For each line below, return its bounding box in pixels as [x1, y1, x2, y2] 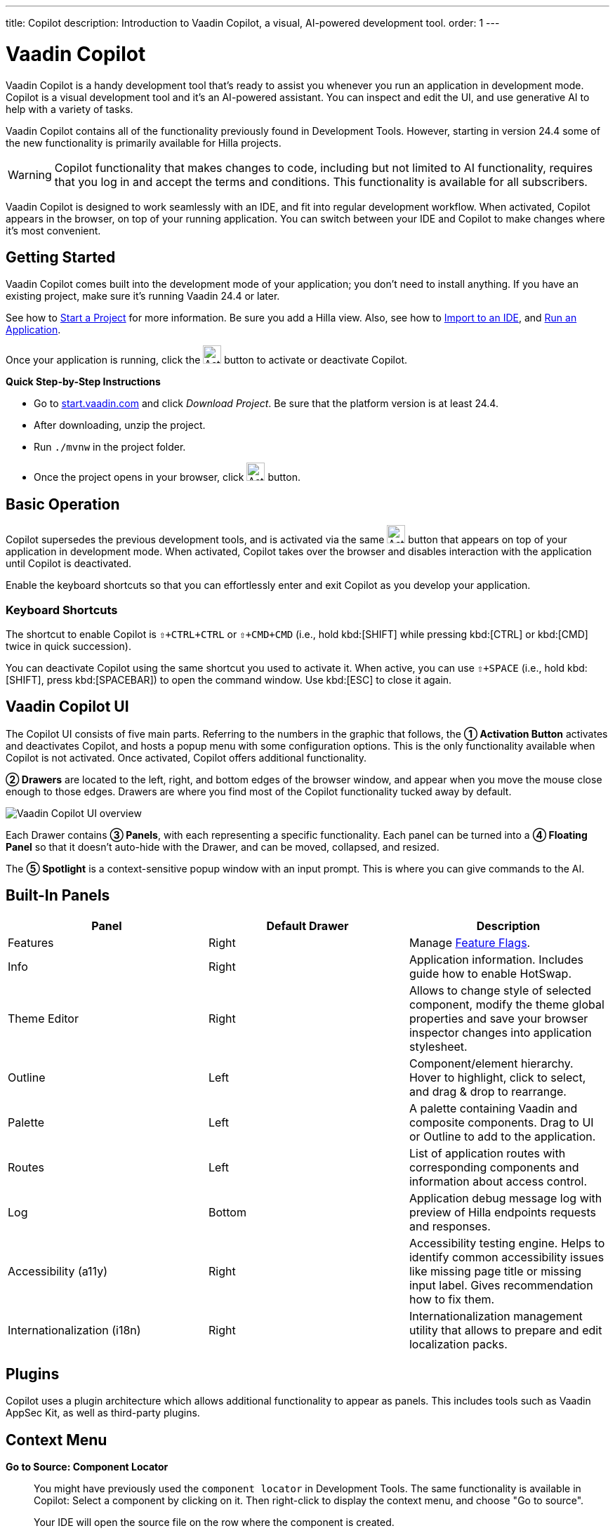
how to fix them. [409, 1292, 495, 1306]
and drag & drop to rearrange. [409, 1084, 567, 1099]
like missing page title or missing [409, 1263, 582, 1278]
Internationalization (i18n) [8, 1322, 141, 1337]
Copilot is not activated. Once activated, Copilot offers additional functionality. [6, 751, 366, 764]
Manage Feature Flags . [409, 935, 531, 950]
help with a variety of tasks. [6, 102, 133, 115]
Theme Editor [8, 1011, 79, 1026]
